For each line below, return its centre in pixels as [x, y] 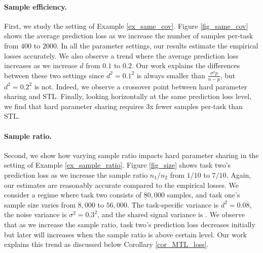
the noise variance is [35, 214]
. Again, [239, 174]
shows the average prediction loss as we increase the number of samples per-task [129, 36]
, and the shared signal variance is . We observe [171, 214]
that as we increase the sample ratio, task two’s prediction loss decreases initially [130, 224]
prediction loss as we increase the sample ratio [76, 174]
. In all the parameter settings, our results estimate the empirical [157, 45]
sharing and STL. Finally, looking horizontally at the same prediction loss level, [128, 96]
